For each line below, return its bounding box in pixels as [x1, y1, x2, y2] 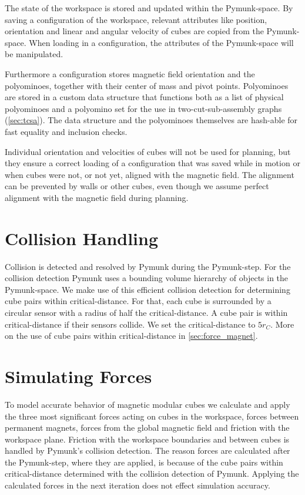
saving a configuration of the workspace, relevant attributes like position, [5, 13, 267, 25]
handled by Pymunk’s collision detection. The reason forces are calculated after [5, 444, 290, 457]
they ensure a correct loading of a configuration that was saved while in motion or [5, 157, 300, 169]
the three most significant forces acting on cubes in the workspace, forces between [5, 410, 299, 422]
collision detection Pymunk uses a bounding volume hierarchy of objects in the [5, 272, 289, 284]
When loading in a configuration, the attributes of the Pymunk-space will [29, 36, 294, 48]
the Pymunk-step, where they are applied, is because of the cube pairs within [5, 456, 283, 468]
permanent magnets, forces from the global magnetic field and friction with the [5, 421, 290, 434]
